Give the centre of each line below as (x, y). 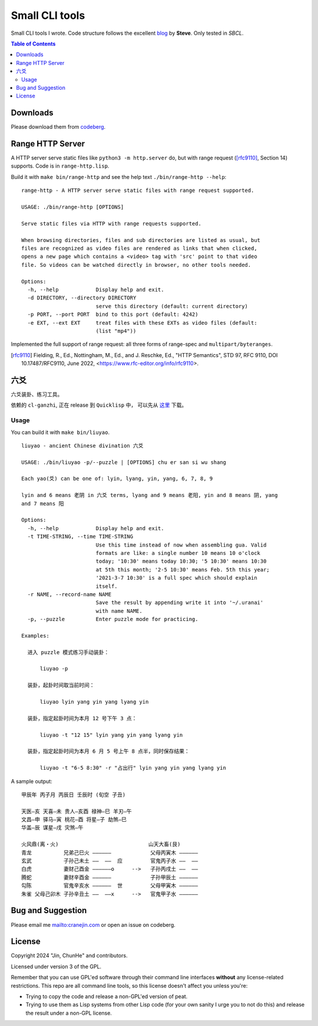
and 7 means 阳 (43, 504)
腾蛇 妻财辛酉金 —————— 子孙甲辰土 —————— (110, 877)
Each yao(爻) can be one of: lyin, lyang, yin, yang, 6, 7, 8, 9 (117, 479)
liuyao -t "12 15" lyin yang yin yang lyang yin (111, 735)
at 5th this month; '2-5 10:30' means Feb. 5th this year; (183, 569)
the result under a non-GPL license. (69, 1013)
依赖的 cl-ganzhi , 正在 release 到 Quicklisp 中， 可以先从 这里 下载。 (99, 405)
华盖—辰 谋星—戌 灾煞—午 (52, 828)
